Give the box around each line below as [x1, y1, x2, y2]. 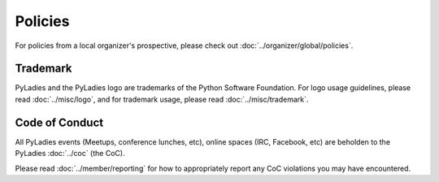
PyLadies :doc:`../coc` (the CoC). [15, 149, 125, 158]
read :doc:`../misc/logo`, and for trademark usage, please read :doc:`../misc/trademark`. [15, 94, 309, 104]
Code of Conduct [15, 115, 104, 129]
